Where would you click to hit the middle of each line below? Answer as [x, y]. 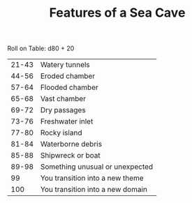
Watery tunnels [65, 65]
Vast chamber [63, 99]
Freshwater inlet [67, 121]
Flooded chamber [69, 87]
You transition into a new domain [94, 190]
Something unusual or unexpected [97, 167]
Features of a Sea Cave [117, 13]
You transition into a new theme [92, 178]
